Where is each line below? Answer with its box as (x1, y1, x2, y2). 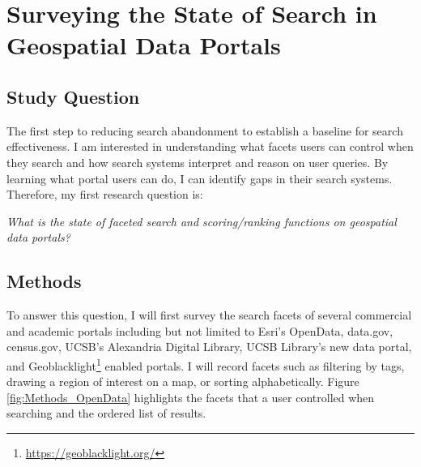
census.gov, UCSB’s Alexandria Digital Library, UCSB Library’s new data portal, (6, 338, 412, 355)
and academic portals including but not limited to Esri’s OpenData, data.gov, (6, 322, 393, 339)
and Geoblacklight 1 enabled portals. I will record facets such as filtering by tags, (6, 354, 405, 374)
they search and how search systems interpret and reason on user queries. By (6, 153, 389, 170)
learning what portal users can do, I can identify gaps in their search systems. (6, 169, 393, 186)
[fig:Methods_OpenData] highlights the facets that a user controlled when (6, 388, 375, 405)
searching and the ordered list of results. (6, 405, 206, 422)
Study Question (6, 84, 140, 109)
